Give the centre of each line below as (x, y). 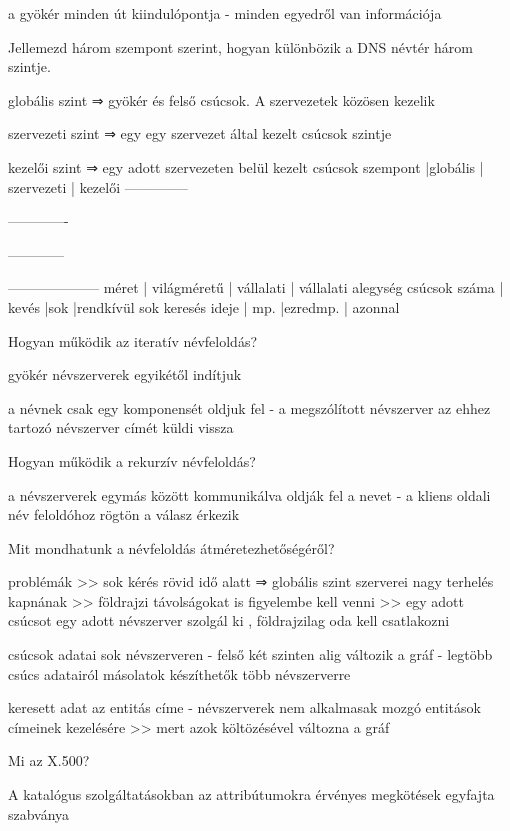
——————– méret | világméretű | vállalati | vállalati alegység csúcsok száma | (256, 287)
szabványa (39, 813)
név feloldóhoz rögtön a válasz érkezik (124, 514)
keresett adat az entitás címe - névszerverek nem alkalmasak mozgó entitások (244, 707)
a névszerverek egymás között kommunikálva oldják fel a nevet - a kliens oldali (249, 494)
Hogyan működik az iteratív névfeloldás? (133, 340)
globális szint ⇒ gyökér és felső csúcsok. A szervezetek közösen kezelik (221, 99)
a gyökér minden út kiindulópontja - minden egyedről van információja (225, 13)
